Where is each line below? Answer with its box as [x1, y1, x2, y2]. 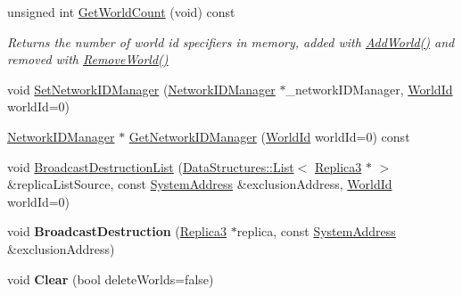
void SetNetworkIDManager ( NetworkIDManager [7, 79, 276, 98]
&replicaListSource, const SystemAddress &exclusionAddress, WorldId [7, 175, 392, 193]
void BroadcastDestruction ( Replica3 [7, 222, 227, 241]
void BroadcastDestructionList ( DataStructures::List [7, 157, 294, 176]
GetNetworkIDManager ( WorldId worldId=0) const [128, 127, 410, 145]
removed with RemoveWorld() [7, 50, 169, 69]
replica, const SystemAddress [236, 222, 396, 241]
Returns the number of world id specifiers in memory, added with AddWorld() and [7, 32, 455, 51]
